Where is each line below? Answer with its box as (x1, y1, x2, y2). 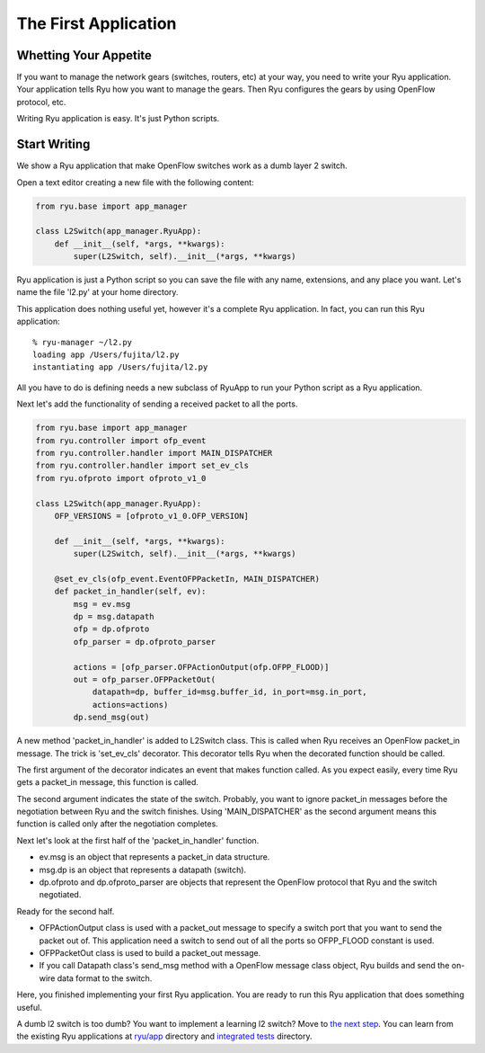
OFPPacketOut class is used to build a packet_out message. (39, 948, 261, 958)
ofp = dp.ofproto (73, 624, 150, 634)
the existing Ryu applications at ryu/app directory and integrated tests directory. (16, 1031, 313, 1042)
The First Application (16, 13, 177, 33)
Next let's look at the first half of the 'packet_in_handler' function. (16, 834, 260, 845)
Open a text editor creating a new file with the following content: (16, 176, 255, 188)
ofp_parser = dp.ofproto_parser (73, 637, 216, 647)
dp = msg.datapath (73, 611, 154, 622)
